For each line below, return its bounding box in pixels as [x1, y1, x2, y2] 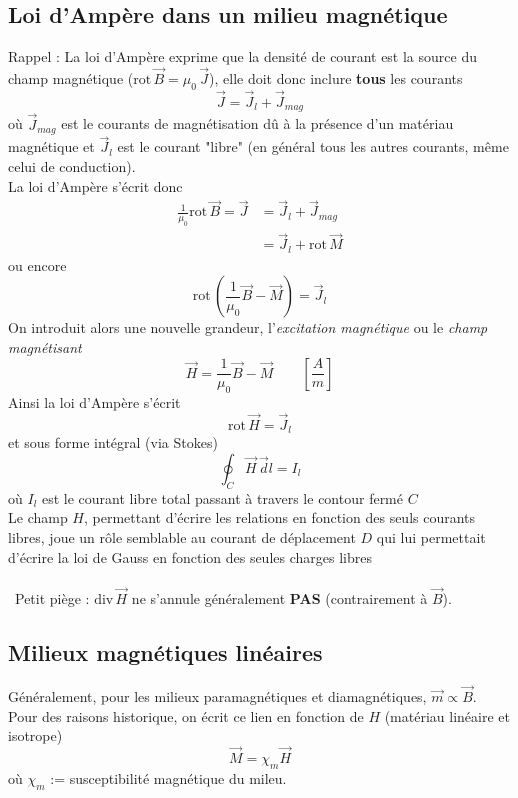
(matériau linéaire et [384, 705, 510, 726]
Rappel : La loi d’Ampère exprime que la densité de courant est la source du [8, 46, 477, 67]
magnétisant [8, 337, 82, 358]
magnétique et [8, 136, 95, 157]
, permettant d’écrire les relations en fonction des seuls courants [83, 507, 476, 528]
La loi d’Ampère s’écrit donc [8, 175, 183, 196]
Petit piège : [14, 587, 90, 608]
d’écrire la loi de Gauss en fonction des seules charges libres [8, 546, 372, 567]
